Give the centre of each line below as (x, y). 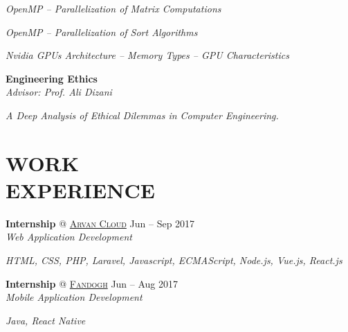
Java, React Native (46, 320)
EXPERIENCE (80, 190)
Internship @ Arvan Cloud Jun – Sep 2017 (100, 223)
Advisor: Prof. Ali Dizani (59, 92)
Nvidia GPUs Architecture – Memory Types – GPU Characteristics (147, 55)
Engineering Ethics (52, 78)
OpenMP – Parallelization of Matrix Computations (113, 8)
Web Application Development (69, 237)
